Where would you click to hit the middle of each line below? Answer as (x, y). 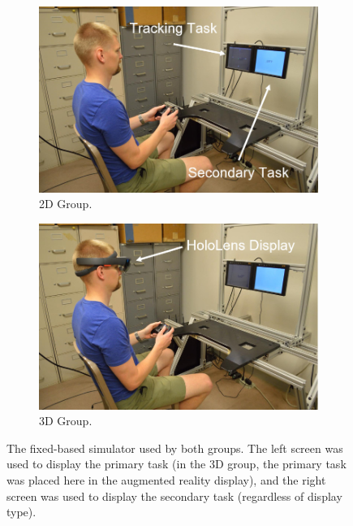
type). (22, 512)
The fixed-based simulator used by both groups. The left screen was (175, 448)
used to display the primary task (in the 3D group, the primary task (176, 464)
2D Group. (66, 204)
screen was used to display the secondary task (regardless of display (174, 496)
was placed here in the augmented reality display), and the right (166, 479)
